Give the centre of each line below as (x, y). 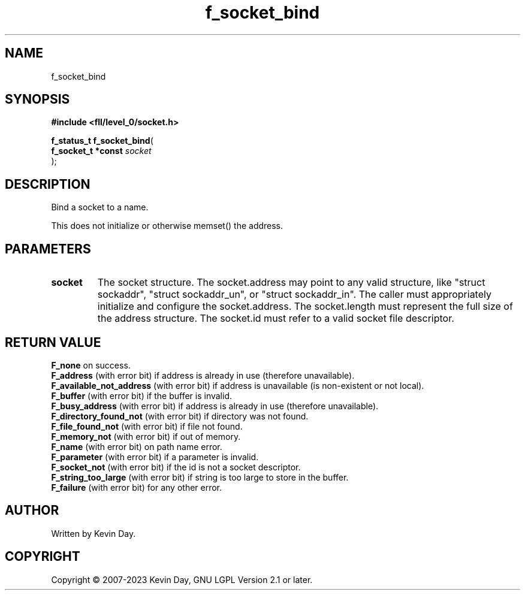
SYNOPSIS (37, 99)
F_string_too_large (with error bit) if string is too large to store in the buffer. (200, 477)
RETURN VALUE (53, 342)
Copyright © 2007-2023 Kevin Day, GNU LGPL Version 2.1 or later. (182, 579)
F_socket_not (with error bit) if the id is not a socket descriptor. (176, 467)
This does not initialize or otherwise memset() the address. (167, 226)
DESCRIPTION (48, 184)
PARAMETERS (48, 249)
